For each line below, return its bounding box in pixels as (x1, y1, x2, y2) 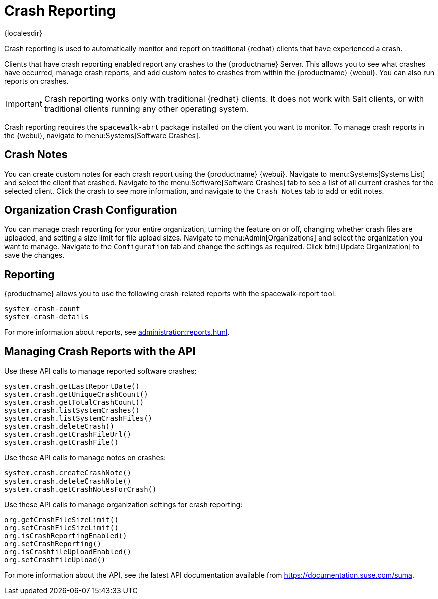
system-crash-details (4, 313, 89, 321)
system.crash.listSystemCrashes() (4, 406, 140, 415)
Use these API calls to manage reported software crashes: (4, 367, 197, 376)
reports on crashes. (4, 76, 69, 85)
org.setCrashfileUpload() (4, 556, 106, 564)
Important (6, 98, 42, 109)
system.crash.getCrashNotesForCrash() (4, 485, 157, 494)
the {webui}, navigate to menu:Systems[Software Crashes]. (4, 131, 201, 140)
